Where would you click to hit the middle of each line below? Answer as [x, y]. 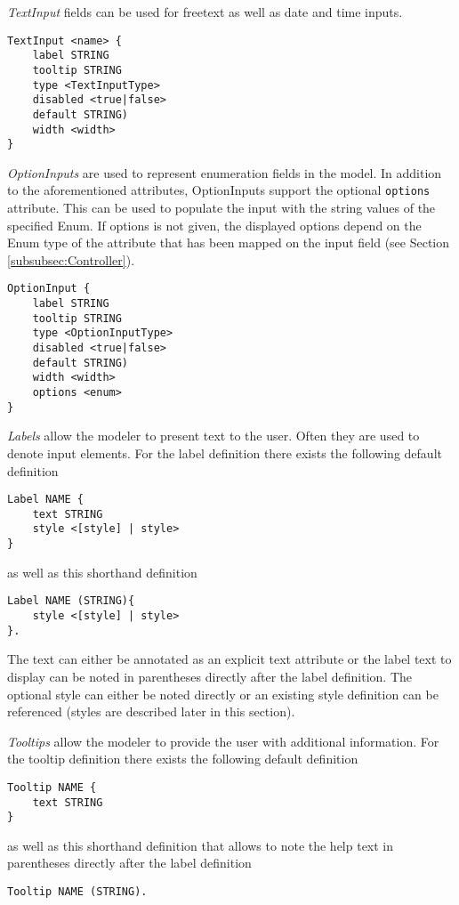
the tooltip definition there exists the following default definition [183, 759]
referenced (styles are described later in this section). [151, 711]
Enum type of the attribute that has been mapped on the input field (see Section [229, 242]
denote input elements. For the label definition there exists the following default [225, 452]
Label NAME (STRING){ [71, 601]
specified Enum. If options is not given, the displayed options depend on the [214, 225]
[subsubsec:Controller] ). [71, 259]
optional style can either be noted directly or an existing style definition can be [223, 694]
